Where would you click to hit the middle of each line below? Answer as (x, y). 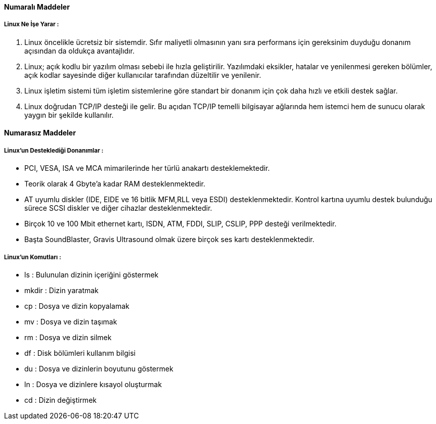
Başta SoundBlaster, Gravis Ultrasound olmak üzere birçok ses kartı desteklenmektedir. (169, 240)
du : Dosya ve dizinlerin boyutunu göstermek (99, 368)
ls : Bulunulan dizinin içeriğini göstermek (92, 274)
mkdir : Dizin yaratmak (61, 290)
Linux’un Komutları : (33, 257)
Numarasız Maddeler (40, 133)
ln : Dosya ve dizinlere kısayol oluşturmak (93, 384)
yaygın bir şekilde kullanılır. (69, 115)
